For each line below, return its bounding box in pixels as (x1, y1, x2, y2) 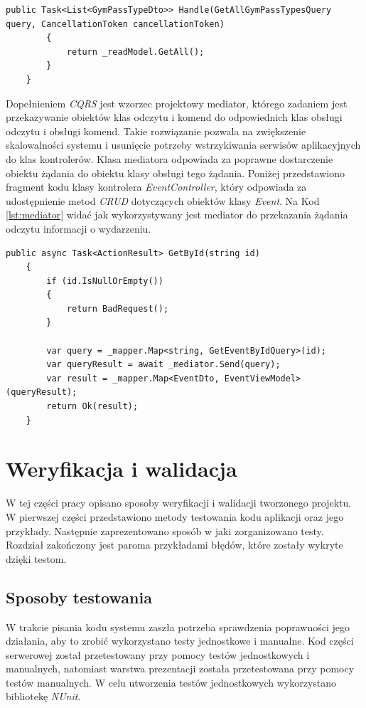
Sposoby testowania (6, 586, 152, 608)
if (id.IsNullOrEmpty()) (46, 275, 163, 286)
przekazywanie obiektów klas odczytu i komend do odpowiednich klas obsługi (6, 110, 343, 125)
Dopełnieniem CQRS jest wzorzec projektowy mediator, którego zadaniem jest (6, 95, 348, 110)
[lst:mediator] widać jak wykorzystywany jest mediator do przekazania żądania (6, 207, 348, 222)
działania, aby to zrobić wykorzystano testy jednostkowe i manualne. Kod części (6, 633, 354, 648)
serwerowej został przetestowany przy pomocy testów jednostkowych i (6, 647, 310, 662)
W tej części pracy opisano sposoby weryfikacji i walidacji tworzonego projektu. (6, 495, 352, 510)
